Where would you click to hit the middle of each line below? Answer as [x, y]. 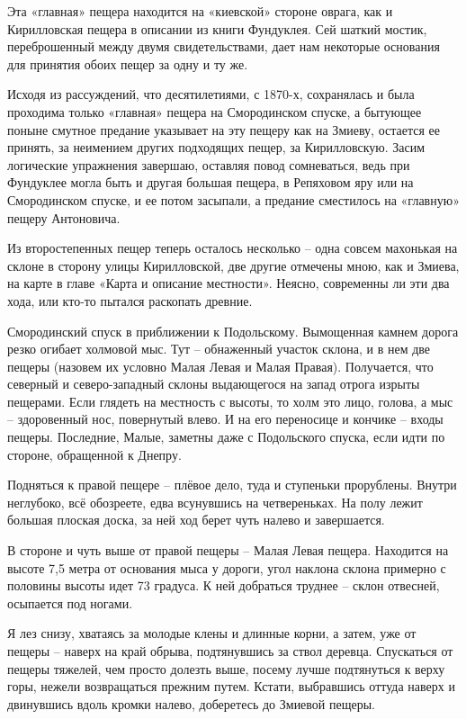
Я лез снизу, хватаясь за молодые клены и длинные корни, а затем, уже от [212, 633]
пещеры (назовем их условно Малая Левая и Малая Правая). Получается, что [220, 366]
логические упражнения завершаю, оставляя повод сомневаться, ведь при [209, 164]
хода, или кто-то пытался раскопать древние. [130, 300]
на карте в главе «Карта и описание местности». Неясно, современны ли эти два [229, 283]
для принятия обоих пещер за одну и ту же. [128, 63]
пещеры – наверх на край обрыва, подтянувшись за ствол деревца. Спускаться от [230, 651]
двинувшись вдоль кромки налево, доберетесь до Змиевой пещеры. [192, 703]
